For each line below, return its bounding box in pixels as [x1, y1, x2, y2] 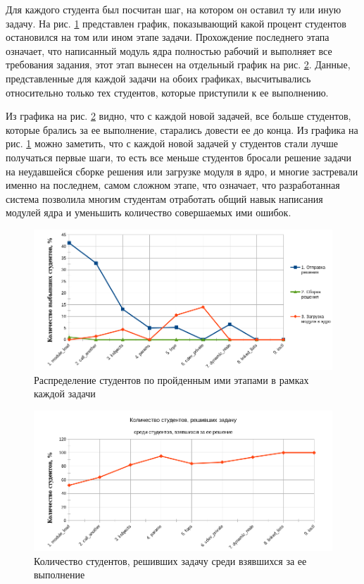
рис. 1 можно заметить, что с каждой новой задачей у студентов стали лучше [6, 136, 339, 151]
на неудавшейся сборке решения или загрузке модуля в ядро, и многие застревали [6, 163, 358, 178]
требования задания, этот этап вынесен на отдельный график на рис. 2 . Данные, [6, 57, 351, 72]
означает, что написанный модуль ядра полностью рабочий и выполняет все [6, 43, 332, 58]
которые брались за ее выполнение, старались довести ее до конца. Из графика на [6, 122, 358, 137]
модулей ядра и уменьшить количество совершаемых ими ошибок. [6, 205, 291, 220]
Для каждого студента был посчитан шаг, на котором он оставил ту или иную [6, 2, 341, 16]
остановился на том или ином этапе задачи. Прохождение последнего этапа [6, 30, 330, 44]
